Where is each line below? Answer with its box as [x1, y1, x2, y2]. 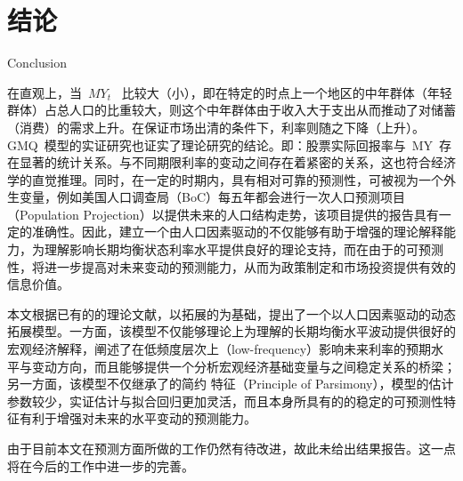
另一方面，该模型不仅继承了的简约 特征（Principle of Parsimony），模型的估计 [7, 374, 454, 393]
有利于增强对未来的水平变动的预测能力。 [19, 409, 256, 428]
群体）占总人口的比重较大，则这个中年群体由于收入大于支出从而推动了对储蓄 [7, 100, 456, 119]
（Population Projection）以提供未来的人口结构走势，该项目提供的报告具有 [7, 204, 439, 223]
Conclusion [7, 53, 67, 72]
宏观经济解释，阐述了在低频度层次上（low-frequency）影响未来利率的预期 [7, 340, 432, 358]
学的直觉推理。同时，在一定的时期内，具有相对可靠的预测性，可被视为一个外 [7, 170, 456, 188]
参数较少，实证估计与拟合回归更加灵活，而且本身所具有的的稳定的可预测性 [7, 391, 443, 410]
